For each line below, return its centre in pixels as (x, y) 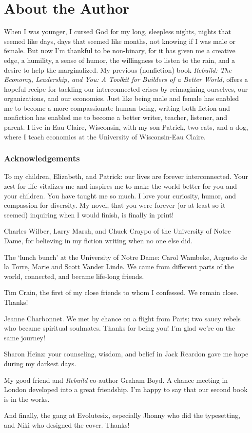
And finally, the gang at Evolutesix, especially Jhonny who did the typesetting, (122, 415)
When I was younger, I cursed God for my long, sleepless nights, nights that (117, 31)
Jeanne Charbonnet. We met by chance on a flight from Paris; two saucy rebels (122, 318)
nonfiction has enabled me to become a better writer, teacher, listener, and (116, 117)
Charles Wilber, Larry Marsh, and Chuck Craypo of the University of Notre (117, 231)
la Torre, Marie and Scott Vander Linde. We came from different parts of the (119, 266)
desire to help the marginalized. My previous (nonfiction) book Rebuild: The (118, 69)
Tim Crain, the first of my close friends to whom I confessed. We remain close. (121, 292)
